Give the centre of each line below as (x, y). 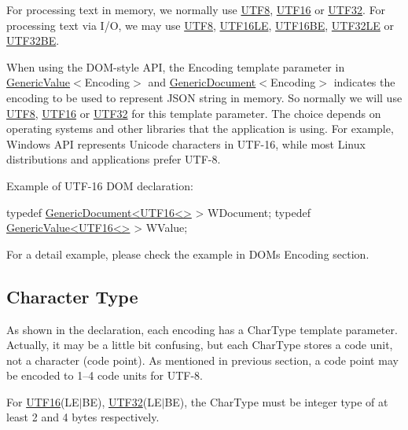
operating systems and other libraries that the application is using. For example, (200, 129)
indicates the (364, 82)
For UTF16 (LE (43, 401)
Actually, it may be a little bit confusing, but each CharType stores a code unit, (200, 345)
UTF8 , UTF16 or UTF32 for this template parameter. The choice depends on (194, 113)
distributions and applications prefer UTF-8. (114, 159)
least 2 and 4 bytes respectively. (83, 417)
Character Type (72, 296)
